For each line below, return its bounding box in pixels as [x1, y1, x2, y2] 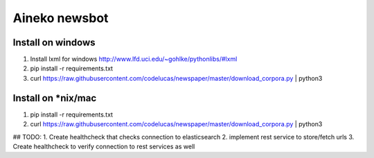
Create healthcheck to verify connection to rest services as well [12, 142, 195, 150]
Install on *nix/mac [12, 92, 97, 103]
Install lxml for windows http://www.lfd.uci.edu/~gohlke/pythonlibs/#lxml [30, 55, 238, 63]
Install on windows [12, 37, 96, 48]
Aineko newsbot [12, 10, 109, 26]
